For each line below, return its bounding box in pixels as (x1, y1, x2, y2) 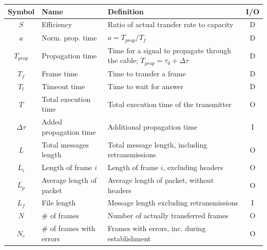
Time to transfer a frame (107, 68, 186, 79)
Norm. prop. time (42, 32, 97, 43)
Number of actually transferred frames (107, 210, 228, 221)
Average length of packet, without (107, 175, 214, 185)
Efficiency (42, 19, 72, 30)
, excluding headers (163, 162, 223, 173)
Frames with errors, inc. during (107, 223, 206, 234)
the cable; (107, 55, 138, 66)
